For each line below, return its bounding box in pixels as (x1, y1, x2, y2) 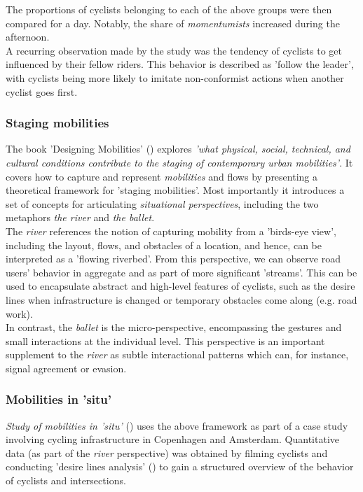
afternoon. (6, 29, 50, 44)
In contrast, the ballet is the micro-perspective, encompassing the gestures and (6, 320, 342, 335)
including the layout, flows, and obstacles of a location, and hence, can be (6, 237, 322, 252)
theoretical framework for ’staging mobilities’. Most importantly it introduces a (6, 183, 345, 197)
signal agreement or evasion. (6, 360, 127, 375)
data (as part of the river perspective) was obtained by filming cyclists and (6, 445, 328, 460)
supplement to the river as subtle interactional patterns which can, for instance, (6, 347, 349, 362)
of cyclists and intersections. (6, 473, 126, 488)
